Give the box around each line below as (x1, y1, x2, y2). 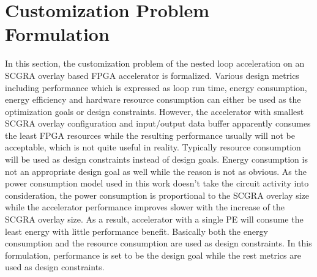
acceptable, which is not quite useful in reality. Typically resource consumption (5, 141, 301, 153)
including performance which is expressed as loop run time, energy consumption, (5, 81, 307, 94)
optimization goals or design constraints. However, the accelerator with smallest (5, 105, 304, 117)
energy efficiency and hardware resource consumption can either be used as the (5, 93, 301, 106)
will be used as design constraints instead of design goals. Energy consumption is (5, 153, 308, 166)
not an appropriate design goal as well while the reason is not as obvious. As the (5, 164, 307, 177)
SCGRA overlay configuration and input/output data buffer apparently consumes (5, 117, 311, 130)
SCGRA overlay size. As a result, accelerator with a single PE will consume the (5, 213, 304, 226)
